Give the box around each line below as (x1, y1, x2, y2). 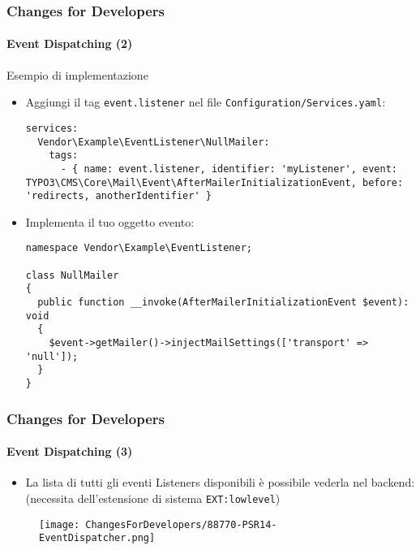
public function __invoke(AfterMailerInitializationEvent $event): (37, 297, 409, 309)
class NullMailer (25, 269, 119, 281)
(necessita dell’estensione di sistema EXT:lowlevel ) (25, 489, 281, 506)
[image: (39, 518, 80, 531)
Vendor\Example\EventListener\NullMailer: (37, 136, 270, 148)
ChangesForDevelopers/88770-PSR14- (85, 518, 277, 531)
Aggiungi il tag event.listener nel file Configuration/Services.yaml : (25, 93, 386, 110)
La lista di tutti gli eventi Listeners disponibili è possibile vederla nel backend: (25, 474, 415, 491)
